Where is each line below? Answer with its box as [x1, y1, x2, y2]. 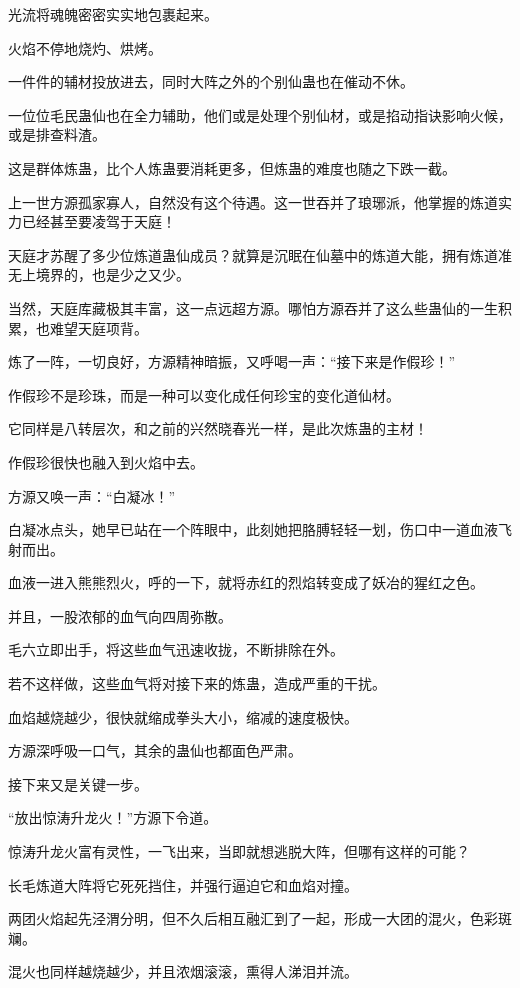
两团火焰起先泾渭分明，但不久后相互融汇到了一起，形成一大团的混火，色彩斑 [8, 908, 512, 929]
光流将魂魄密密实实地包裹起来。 [8, 4, 218, 24]
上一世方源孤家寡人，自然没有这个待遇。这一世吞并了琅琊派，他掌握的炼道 [8, 191, 498, 212]
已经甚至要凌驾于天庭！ [21, 211, 176, 232]
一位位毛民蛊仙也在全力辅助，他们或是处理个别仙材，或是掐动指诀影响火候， [8, 104, 512, 125]
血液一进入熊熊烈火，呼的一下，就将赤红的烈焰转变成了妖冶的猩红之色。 [8, 572, 484, 593]
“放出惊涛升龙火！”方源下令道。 [8, 807, 218, 828]
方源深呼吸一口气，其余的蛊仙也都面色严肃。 [8, 740, 302, 761]
